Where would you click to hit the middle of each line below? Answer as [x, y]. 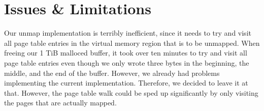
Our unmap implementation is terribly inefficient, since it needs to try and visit [128, 33]
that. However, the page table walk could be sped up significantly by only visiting [131, 92]
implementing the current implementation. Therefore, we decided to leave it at [126, 83]
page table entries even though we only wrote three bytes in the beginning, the [127, 62]
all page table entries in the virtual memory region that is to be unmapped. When [132, 43]
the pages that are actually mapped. [60, 103]
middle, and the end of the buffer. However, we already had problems [112, 73]
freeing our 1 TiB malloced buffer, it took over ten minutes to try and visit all [126, 53]
